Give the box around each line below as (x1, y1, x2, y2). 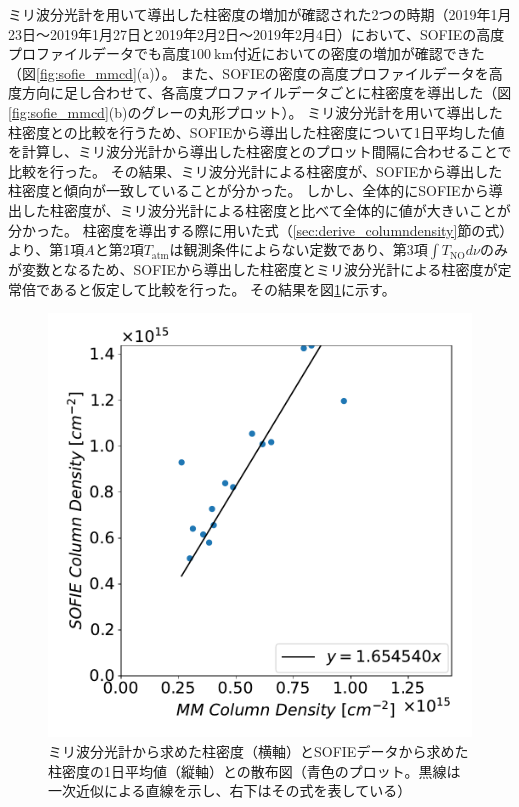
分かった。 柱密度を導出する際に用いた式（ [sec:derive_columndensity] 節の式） (8, 219, 507, 240)
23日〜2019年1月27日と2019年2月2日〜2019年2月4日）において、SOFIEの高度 (8, 23, 505, 44)
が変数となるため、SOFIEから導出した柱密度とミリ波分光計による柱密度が (8, 259, 498, 280)
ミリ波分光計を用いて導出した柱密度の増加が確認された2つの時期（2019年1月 (8, 4, 512, 24)
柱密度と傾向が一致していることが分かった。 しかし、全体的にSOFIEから (8, 180, 489, 201)
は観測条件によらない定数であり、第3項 (169, 239, 428, 260)
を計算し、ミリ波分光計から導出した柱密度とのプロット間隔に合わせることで (8, 141, 512, 162)
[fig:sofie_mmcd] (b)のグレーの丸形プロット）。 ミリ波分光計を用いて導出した (8, 101, 503, 122)
